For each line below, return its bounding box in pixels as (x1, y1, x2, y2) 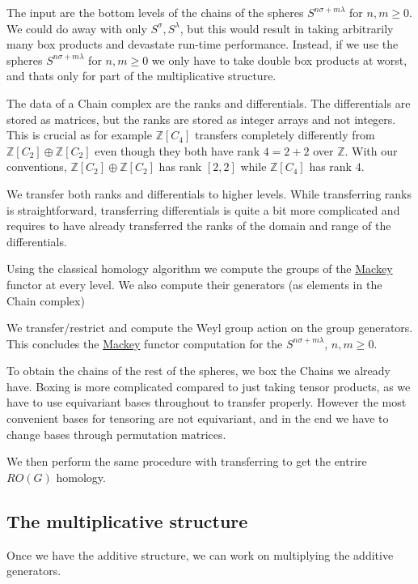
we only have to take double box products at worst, (151, 51, 407, 68)
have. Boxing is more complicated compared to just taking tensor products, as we (6, 377, 411, 394)
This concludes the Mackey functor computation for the (6, 335, 283, 352)
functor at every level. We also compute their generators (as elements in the (6, 275, 382, 292)
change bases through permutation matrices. (6, 425, 226, 442)
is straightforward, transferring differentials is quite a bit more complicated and (6, 201, 400, 218)
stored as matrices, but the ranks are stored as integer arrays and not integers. (6, 110, 396, 127)
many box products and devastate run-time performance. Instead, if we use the (6, 36, 399, 53)
